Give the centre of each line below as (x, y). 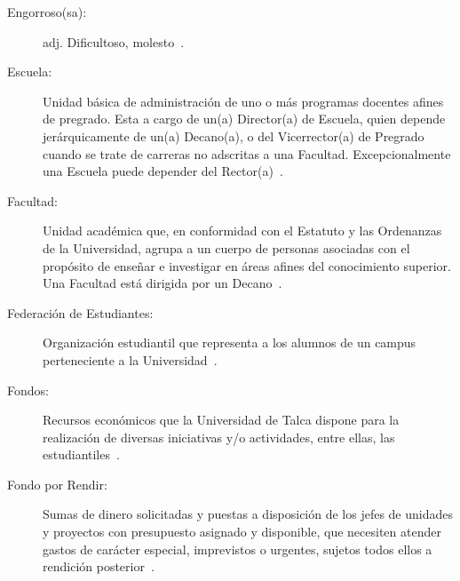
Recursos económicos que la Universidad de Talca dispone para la (221, 420)
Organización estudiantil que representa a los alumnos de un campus (230, 342)
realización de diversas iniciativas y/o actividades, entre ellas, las (219, 437)
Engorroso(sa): (47, 12)
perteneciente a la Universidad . (130, 359)
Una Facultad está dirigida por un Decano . (163, 283)
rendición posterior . (99, 566)
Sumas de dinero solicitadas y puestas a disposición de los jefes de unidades (248, 514)
